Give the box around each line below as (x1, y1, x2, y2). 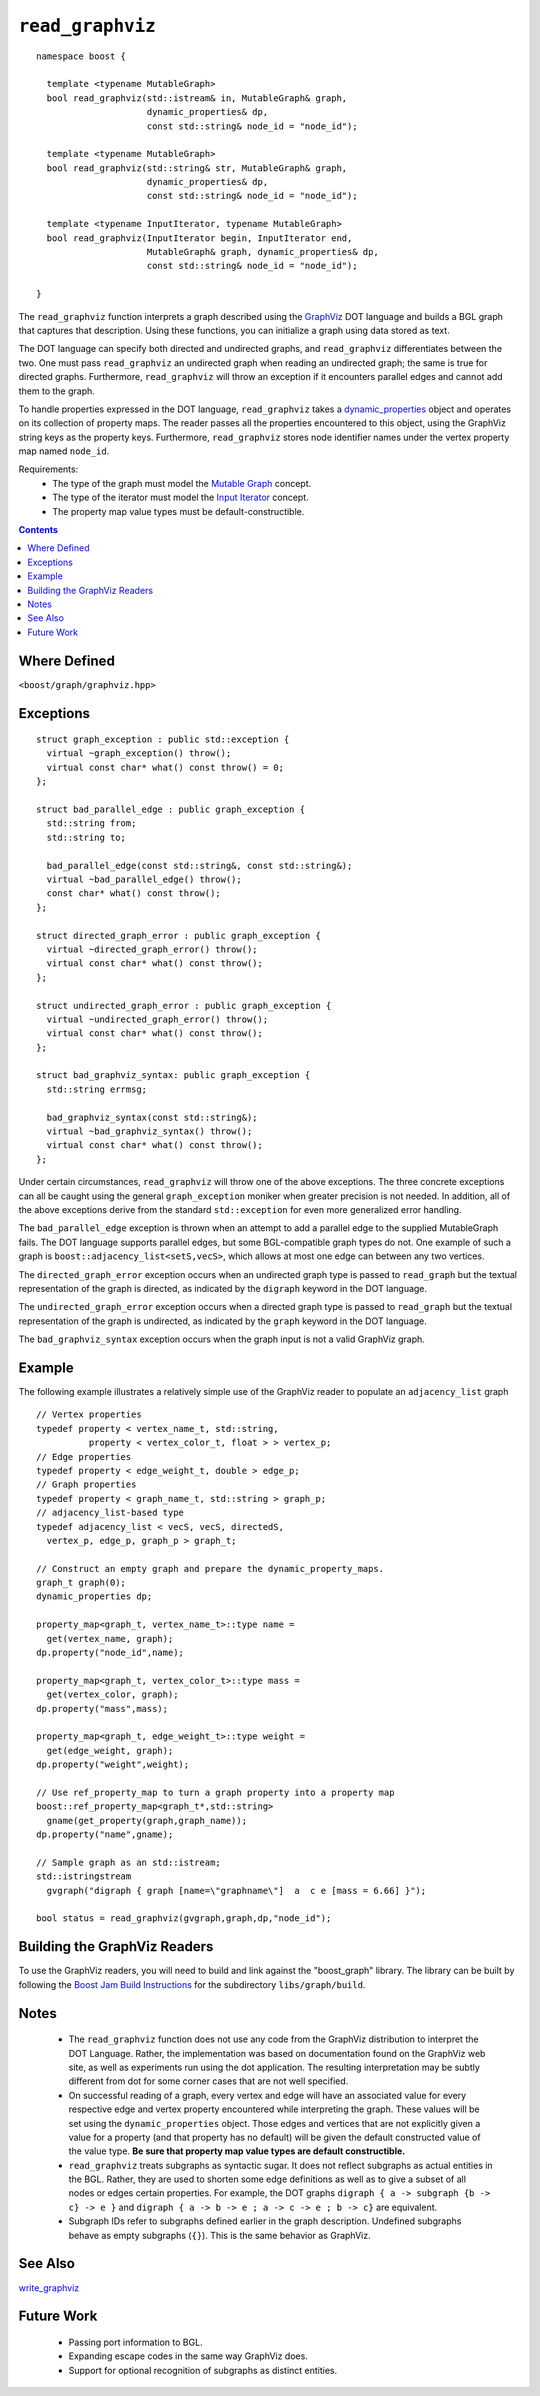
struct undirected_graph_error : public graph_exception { (36, 1000, 332, 1011)
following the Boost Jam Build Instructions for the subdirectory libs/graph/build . (18, 1978, 366, 1990)
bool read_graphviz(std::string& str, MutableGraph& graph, (46, 162, 348, 174)
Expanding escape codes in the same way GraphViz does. (68, 2350, 309, 2362)
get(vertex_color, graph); (46, 1689, 179, 1700)
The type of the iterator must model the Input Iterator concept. (52, 491, 309, 504)
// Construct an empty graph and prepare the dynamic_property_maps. (36, 1563, 385, 1574)
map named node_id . (18, 445, 110, 457)
